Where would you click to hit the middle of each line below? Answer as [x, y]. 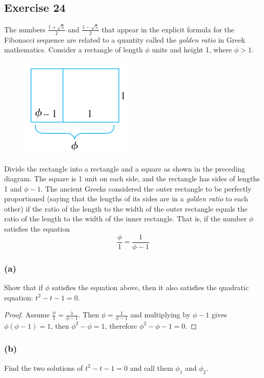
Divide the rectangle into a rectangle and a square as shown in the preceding [125, 168]
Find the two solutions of [44, 367]
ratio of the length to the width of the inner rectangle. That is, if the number [126, 219]
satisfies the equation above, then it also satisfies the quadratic [150, 287]
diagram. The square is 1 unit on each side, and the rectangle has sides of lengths [132, 178]
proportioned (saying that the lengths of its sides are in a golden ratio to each [126, 199]
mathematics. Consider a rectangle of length [74, 50]
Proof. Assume [27, 315]
